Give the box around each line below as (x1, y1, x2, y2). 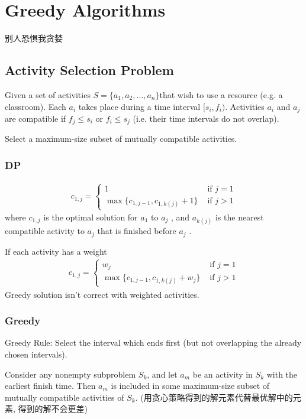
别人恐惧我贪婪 (5, 32, 63, 44)
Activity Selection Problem (5, 61, 174, 79)
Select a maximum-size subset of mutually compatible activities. (5, 132, 237, 145)
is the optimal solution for (43, 211, 138, 223)
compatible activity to (5, 225, 85, 237)
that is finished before (97, 225, 176, 237)
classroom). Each (5, 100, 66, 112)
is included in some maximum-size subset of (111, 379, 270, 392)
